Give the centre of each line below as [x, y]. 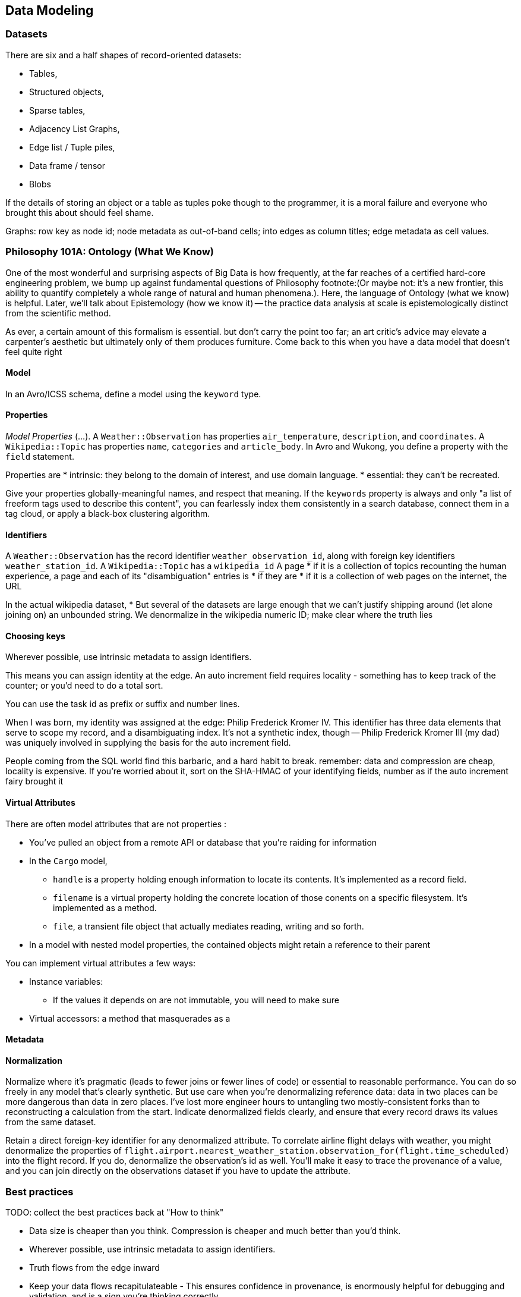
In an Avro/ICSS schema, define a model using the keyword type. [133, 394]
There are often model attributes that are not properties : [116, 824]
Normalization [34, 1060]
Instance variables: [66, 981]
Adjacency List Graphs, [75, 128]
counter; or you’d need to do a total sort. [84, 686]
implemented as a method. [105, 907]
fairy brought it [34, 781]
